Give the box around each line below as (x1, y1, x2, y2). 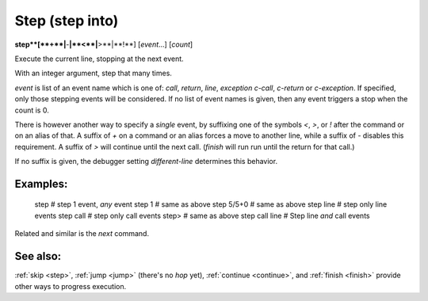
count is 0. (14, 105, 49, 115)
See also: (14, 250, 62, 263)
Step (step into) (14, 12, 119, 29)
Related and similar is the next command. (14, 229, 150, 238)
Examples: (14, 177, 68, 190)
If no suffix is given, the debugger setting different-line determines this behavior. (14, 157, 277, 166)
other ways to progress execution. (14, 281, 127, 291)
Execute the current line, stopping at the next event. (14, 54, 184, 63)
